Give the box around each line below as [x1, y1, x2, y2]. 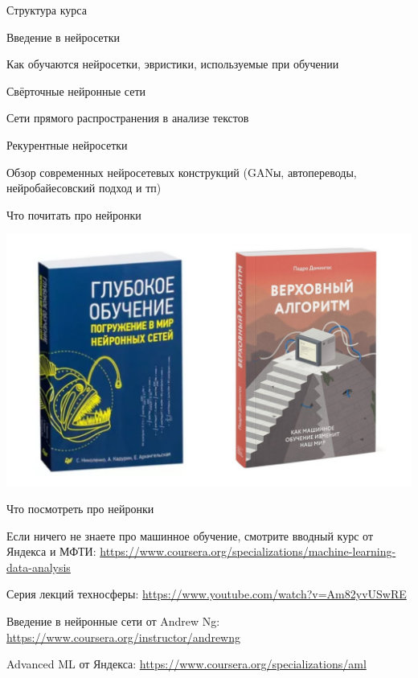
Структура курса [6, 2, 87, 18]
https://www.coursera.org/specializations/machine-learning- [100, 543, 396, 560]
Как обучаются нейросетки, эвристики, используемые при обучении [6, 55, 339, 72]
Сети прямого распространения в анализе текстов [6, 109, 249, 126]
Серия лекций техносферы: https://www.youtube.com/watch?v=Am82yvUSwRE [6, 586, 407, 602]
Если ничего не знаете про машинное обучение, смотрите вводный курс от [6, 527, 374, 544]
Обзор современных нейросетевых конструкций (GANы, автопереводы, [6, 163, 357, 180]
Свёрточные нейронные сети [6, 82, 146, 99]
